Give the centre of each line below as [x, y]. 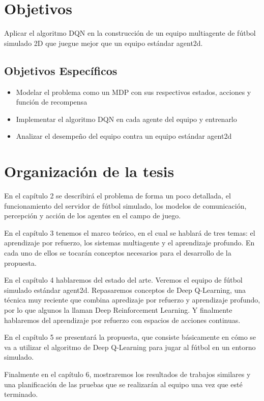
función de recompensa [52, 102]
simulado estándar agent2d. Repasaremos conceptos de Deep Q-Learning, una [125, 290]
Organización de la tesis [89, 171]
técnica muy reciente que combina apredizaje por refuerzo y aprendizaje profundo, [132, 300]
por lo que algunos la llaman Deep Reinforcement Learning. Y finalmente [118, 309]
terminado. [21, 394]
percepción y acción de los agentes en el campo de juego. [93, 216]
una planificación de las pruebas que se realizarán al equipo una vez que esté [123, 384]
